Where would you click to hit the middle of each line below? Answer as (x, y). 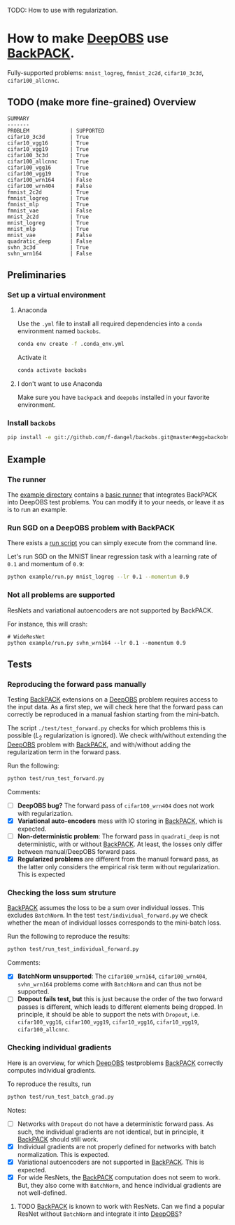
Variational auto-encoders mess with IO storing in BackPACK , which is (120, 821)
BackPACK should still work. (58, 1139)
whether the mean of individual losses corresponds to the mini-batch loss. (114, 923)
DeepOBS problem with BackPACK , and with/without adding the (99, 744)
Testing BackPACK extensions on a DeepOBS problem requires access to (113, 699)
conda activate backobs (52, 370)
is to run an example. (37, 510)
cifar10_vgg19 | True (48, 149)
